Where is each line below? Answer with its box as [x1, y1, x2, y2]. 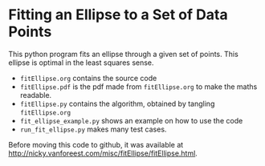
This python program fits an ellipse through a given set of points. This [8, 49, 238, 59]
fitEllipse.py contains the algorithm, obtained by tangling [19, 99, 215, 108]
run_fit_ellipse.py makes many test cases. [19, 124, 167, 134]
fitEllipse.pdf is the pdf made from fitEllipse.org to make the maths [19, 82, 258, 91]
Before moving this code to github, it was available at [8, 140, 184, 149]
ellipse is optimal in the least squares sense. [8, 58, 154, 67]
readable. [19, 90, 52, 99]
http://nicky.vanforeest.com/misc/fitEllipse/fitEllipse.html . [8, 148, 198, 158]
